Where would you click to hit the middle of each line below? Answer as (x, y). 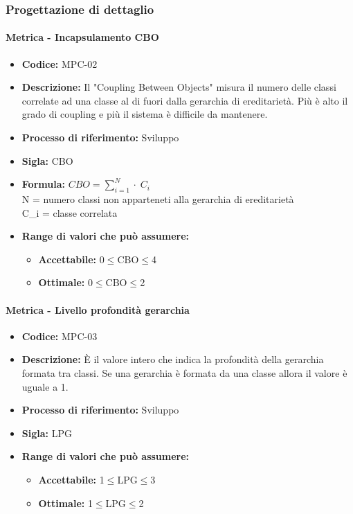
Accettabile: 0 (71, 259)
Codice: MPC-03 (60, 336)
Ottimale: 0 (65, 282)
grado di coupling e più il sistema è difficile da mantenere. (145, 114)
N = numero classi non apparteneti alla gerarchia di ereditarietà (158, 199)
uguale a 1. (45, 386)
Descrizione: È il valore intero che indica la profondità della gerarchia (173, 359)
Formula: (43, 184)
